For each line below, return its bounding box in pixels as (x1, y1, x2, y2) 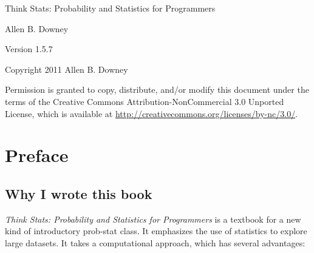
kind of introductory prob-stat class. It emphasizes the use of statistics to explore (5, 224, 307, 237)
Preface (5, 143, 69, 167)
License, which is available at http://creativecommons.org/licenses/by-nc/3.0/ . (5, 107, 298, 120)
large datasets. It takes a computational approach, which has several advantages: (5, 236, 305, 249)
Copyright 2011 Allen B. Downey (5, 62, 128, 75)
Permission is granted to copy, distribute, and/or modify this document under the (5, 83, 309, 96)
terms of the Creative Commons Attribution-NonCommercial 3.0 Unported (5, 95, 284, 107)
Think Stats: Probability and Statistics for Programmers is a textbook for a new (5, 212, 301, 225)
